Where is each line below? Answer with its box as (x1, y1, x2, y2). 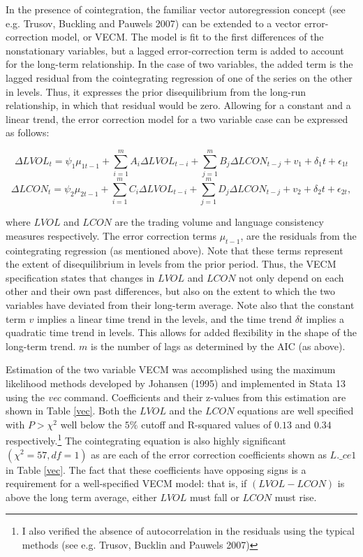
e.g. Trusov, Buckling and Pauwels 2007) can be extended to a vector (6, 15, 302, 30)
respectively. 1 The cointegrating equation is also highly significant (6, 431, 286, 447)
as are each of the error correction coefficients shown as (91, 447, 327, 461)
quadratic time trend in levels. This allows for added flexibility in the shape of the (6, 325, 357, 340)
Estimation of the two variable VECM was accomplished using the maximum (6, 362, 336, 377)
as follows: (6, 125, 50, 140)
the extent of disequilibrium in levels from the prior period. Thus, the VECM (6, 256, 336, 271)
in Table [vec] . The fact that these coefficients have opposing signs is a (6, 462, 306, 477)
